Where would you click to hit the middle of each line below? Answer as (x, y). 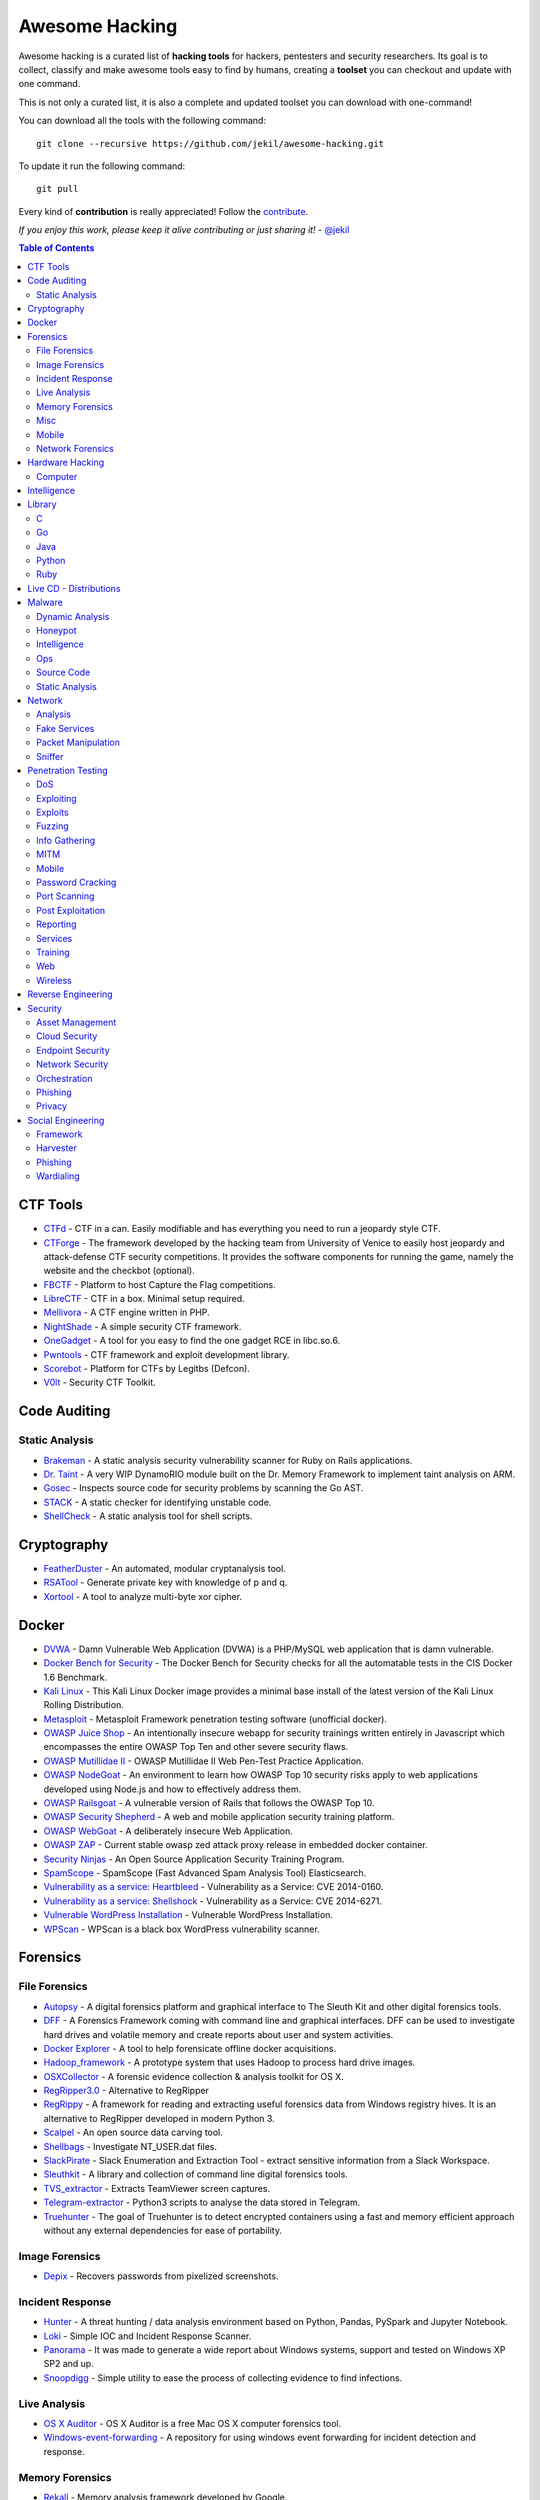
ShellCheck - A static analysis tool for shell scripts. (148, 1516)
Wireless (54, 980)
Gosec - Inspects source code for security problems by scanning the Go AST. (203, 1488)
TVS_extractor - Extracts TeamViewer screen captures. (156, 2188)
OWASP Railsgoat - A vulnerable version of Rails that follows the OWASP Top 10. (209, 1803)
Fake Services (65, 728)
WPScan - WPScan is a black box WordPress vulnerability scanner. (181, 1929)
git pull (57, 189)
